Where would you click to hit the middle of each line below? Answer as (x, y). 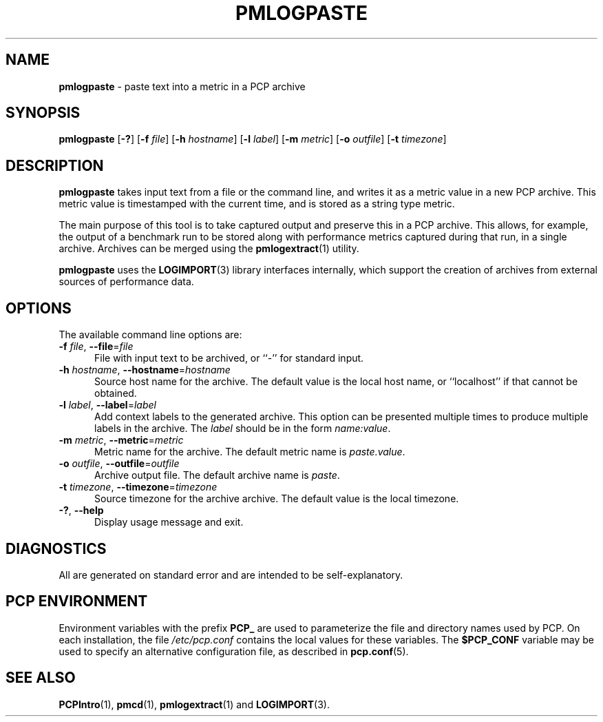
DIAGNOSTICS (56, 548)
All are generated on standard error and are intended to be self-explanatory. (231, 575)
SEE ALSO (41, 678)
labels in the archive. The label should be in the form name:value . (243, 429)
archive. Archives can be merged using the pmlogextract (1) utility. (209, 249)
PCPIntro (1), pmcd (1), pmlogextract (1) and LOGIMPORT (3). (194, 704)
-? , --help (81, 510)
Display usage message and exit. (169, 522)
